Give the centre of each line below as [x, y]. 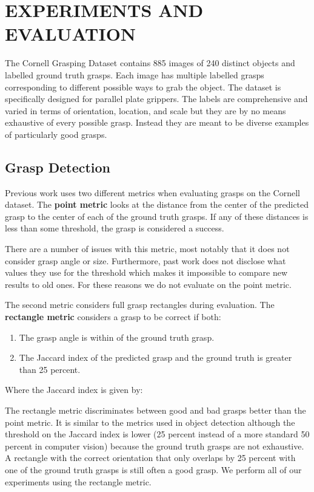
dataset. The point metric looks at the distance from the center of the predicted [157, 204]
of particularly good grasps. [56, 134]
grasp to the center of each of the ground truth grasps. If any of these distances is [157, 216]
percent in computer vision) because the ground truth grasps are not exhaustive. [155, 446]
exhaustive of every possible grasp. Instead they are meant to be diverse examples [157, 122]
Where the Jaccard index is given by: [74, 390]
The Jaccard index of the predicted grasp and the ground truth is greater [155, 357]
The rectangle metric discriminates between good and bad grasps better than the [155, 410]
